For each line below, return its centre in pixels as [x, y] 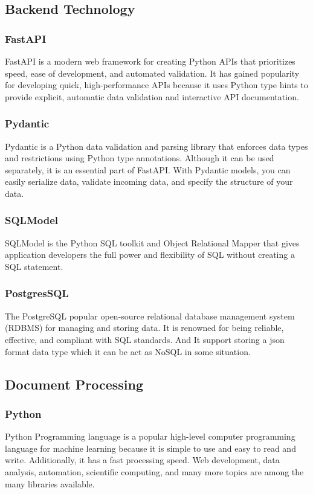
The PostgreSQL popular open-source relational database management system [150, 316]
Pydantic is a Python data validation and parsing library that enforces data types [156, 146]
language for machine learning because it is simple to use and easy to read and [150, 448]
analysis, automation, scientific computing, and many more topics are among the [154, 471]
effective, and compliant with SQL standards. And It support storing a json [145, 339]
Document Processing [74, 384]
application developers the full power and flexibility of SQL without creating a [150, 255]
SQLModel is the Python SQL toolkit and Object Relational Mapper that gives [152, 242]
